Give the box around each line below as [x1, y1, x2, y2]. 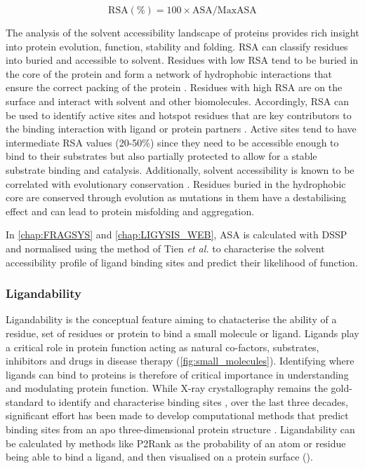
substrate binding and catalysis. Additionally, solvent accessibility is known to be [6, 162, 354, 177]
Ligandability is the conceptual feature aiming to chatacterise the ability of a [6, 312, 337, 327]
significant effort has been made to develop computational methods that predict [6, 408, 349, 423]
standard [6, 394, 44, 409]
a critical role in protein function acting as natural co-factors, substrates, [6, 339, 319, 354]
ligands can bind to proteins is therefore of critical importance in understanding [6, 367, 349, 381]
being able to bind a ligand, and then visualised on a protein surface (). [6, 449, 313, 464]
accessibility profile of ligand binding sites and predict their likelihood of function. [6, 254, 358, 269]
